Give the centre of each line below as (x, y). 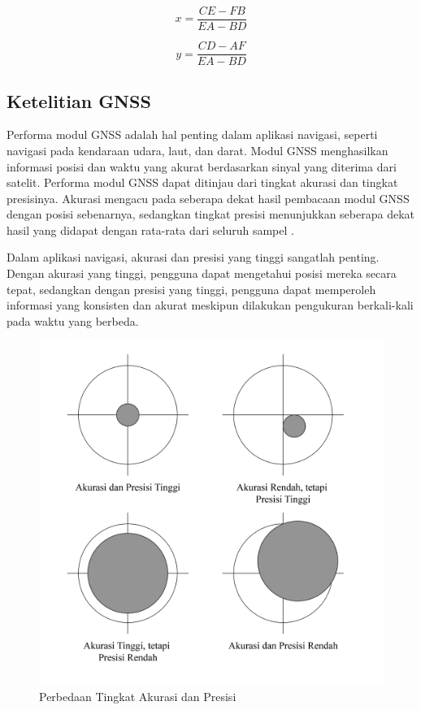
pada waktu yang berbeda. (73, 320)
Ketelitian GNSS (79, 100)
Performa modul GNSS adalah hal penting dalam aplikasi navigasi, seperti (192, 134)
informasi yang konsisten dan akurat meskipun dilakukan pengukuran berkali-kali (210, 305)
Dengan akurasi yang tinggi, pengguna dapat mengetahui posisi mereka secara (202, 273)
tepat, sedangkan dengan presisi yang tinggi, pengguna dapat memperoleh (191, 289)
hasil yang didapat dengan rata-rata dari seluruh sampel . (150, 229)
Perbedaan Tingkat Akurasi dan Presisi (138, 697)
